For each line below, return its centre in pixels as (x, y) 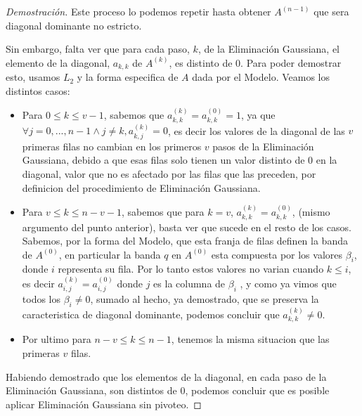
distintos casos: (38, 90)
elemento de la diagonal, (58, 62)
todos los (41, 299)
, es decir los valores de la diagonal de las (256, 130)
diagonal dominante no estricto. (74, 25)
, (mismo (311, 212)
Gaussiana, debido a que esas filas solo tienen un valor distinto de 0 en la (180, 160)
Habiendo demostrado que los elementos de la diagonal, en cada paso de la (166, 376)
